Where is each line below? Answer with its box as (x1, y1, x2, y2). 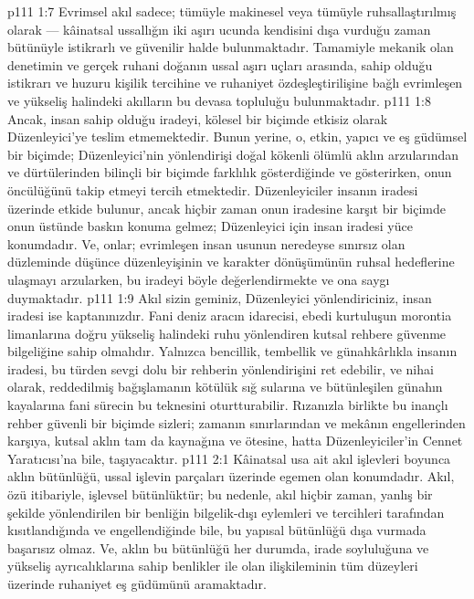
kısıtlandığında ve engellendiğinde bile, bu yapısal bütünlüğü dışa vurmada (7, 520, 427, 540)
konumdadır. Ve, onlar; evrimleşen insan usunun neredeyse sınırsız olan (7, 234, 406, 253)
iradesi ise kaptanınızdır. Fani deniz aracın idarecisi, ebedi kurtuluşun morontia (7, 306, 452, 325)
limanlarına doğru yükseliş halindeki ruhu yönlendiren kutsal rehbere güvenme (7, 323, 447, 342)
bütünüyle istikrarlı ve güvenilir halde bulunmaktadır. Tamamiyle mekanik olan (7, 37, 454, 57)
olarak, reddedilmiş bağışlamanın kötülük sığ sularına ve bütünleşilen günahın (7, 377, 443, 396)
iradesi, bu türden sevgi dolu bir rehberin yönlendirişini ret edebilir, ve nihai (7, 359, 434, 378)
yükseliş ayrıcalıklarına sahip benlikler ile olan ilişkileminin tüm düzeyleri (7, 556, 418, 575)
